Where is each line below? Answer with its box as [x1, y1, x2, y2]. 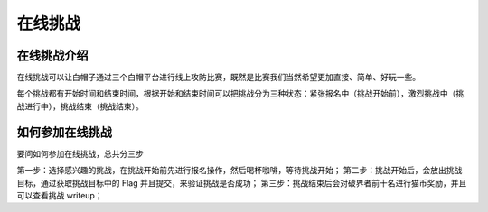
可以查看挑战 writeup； [16, 189, 103, 200]
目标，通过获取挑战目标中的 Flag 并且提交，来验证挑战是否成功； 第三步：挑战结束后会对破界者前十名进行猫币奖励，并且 [16, 177, 467, 189]
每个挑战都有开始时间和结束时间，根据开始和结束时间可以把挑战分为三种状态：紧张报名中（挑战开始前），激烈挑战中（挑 [16, 88, 465, 99]
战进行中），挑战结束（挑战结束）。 [16, 100, 144, 112]
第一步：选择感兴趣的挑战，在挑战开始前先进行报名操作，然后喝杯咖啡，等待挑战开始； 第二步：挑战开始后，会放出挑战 [16, 165, 463, 176]
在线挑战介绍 [16, 48, 89, 63]
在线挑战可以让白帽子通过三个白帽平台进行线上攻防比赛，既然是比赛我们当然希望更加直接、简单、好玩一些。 [16, 72, 420, 83]
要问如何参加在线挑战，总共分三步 [16, 148, 144, 159]
